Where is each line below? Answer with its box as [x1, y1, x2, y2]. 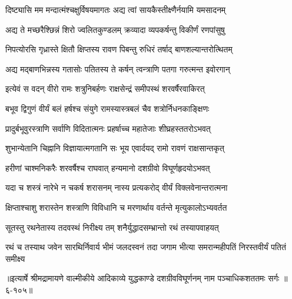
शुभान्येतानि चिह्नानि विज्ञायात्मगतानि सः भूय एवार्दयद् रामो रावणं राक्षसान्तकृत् [5, 142, 224, 154]
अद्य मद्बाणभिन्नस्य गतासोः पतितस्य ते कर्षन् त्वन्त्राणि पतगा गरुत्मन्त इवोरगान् [5, 62, 230, 75]
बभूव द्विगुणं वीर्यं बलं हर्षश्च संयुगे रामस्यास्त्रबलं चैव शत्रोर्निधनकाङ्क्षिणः [5, 102, 210, 114]
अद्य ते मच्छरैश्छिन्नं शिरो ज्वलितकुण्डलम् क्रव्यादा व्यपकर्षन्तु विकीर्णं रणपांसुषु [5, 23, 225, 35]
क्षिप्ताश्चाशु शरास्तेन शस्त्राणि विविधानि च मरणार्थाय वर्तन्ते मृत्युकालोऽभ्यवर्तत [5, 201, 227, 213]
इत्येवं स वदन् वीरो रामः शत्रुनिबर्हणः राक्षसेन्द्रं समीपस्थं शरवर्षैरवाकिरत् [5, 82, 205, 95]
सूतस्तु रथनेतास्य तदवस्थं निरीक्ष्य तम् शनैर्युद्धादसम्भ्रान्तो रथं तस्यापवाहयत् [5, 221, 219, 233]
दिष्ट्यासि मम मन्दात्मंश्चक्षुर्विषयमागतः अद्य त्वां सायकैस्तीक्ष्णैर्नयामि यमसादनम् [5, 4, 226, 15]
